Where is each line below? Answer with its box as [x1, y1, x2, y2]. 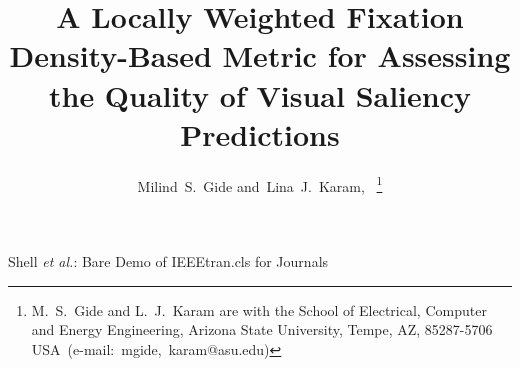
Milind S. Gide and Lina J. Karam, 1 [137, 172, 383, 196]
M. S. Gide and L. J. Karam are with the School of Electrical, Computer [31, 299, 487, 320]
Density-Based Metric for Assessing [9, 35, 511, 76]
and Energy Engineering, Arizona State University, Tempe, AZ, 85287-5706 [31, 319, 493, 340]
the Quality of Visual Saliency [48, 74, 472, 115]
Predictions [180, 113, 340, 154]
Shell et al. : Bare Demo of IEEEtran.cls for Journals [8, 250, 329, 271]
